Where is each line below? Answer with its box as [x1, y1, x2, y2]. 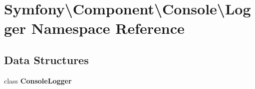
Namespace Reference [31, 18, 185, 38]
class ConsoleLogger [4, 75, 72, 86]
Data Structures [4, 52, 89, 67]
